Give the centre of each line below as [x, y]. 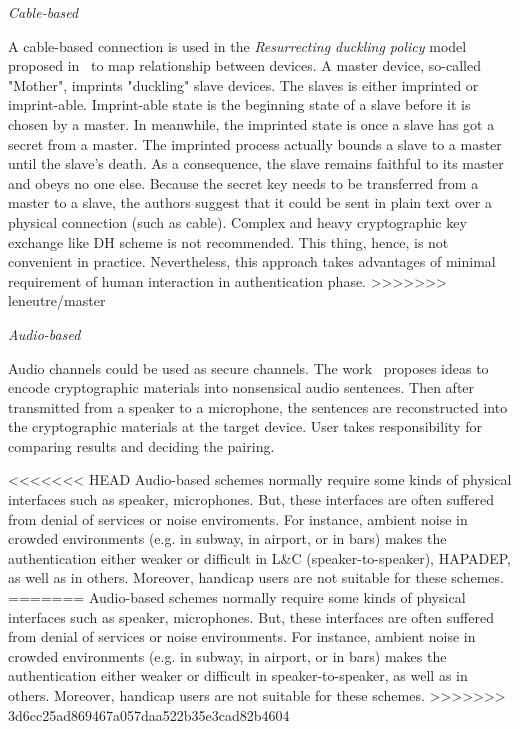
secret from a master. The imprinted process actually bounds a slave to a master [255, 143]
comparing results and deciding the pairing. [141, 445]
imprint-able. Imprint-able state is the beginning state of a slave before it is [239, 104]
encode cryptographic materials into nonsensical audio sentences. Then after [241, 387]
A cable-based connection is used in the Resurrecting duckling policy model [237, 45]
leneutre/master [57, 300]
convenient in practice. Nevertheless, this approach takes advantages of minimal [252, 261]
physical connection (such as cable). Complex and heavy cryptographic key [237, 221]
